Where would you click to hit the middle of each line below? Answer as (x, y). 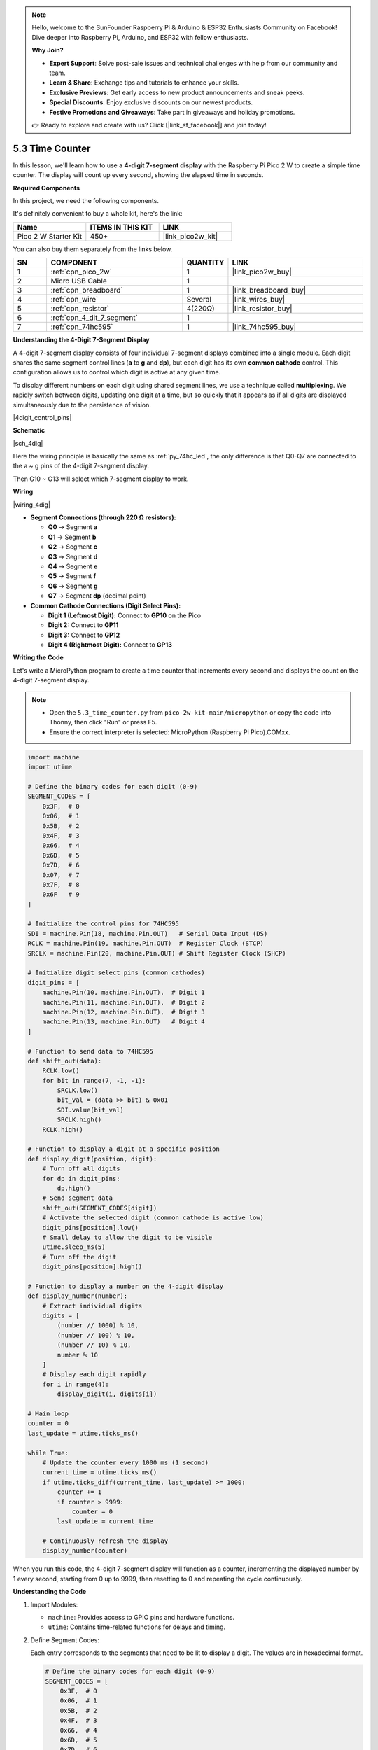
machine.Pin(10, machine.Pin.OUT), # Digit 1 (124, 993)
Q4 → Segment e (73, 566)
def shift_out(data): (65, 1061)
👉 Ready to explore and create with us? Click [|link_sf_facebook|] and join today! (149, 125)
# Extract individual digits (92, 1306)
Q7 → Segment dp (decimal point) (97, 596)
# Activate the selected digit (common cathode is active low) (153, 1218)
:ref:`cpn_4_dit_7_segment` (94, 318)
